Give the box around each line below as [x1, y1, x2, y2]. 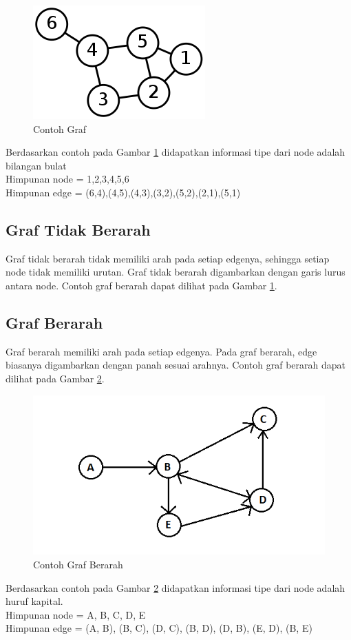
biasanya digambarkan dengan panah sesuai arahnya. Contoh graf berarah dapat [6, 358, 346, 372]
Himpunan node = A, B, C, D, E [6, 607, 146, 621]
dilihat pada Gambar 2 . [6, 371, 105, 385]
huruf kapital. [6, 594, 63, 608]
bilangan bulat [6, 158, 67, 172]
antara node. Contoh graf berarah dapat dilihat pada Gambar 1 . [6, 278, 277, 292]
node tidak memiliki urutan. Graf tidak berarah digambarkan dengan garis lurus [6, 265, 345, 279]
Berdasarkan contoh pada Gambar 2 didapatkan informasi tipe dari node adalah [6, 580, 345, 595]
